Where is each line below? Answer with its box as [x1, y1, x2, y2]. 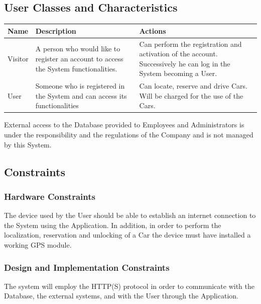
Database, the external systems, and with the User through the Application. [4, 290, 238, 301]
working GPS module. [4, 240, 72, 250]
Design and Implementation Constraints [4, 261, 170, 273]
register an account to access [35, 53, 123, 63]
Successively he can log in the [139, 58, 230, 68]
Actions [139, 25, 166, 36]
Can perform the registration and [139, 38, 242, 49]
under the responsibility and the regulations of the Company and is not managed [4, 129, 253, 140]
